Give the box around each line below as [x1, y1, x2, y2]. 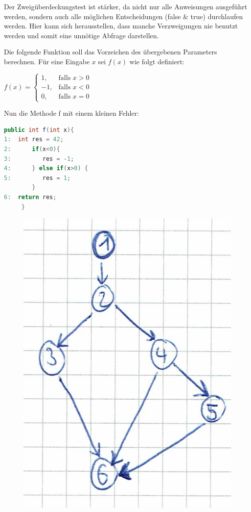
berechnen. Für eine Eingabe [4, 56, 90, 66]
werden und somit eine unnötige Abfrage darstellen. [4, 30, 159, 40]
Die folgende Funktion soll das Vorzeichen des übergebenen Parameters [4, 47, 217, 57]
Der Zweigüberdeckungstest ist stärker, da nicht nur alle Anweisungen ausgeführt [4, 1, 248, 11]
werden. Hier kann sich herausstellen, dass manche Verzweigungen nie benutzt [4, 21, 238, 31]
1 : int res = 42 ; [4, 136, 64, 143]
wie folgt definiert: [129, 56, 184, 66]
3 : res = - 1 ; [4, 155, 74, 162]
